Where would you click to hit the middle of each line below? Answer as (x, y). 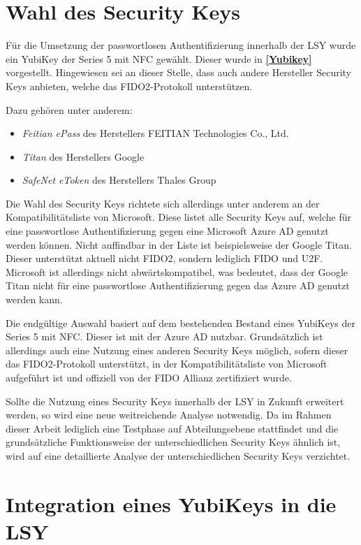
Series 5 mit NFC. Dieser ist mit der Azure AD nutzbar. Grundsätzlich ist (164, 336)
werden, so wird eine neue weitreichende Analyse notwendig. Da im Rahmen (169, 415)
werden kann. (34, 299)
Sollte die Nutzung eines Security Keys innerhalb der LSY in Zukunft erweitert (175, 401)
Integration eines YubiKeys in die (171, 503)
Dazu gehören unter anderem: (69, 109)
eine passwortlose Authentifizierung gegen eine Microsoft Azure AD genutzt (167, 231)
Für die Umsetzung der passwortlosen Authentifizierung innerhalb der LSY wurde (181, 45)
